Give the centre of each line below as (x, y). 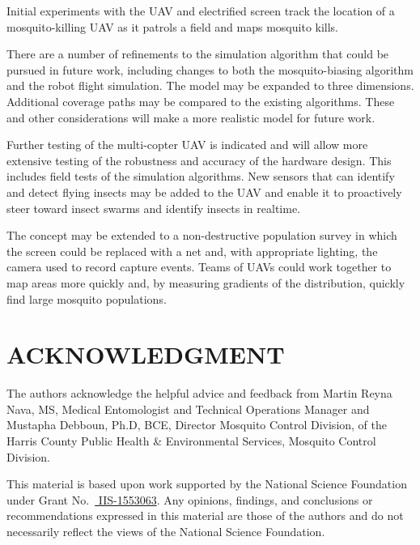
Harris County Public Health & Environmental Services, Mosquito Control (191, 441)
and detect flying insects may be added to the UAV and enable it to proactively (204, 192)
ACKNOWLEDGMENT (146, 354)
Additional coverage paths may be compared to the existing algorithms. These (201, 101)
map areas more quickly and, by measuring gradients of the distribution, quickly (206, 282)
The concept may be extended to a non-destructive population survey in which (202, 235)
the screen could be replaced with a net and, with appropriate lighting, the (192, 251)
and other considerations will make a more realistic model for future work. (191, 117)
